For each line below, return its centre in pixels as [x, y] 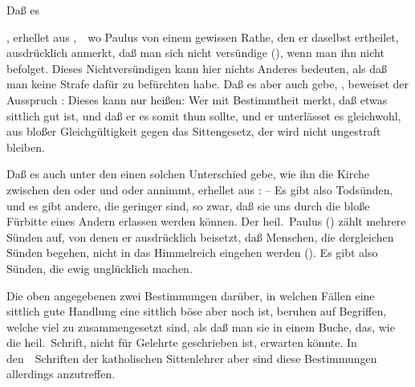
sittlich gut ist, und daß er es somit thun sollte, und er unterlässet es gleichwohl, [204, 115]
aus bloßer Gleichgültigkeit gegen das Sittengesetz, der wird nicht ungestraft [194, 131]
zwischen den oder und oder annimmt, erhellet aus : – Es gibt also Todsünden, [200, 189]
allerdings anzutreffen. [61, 374]
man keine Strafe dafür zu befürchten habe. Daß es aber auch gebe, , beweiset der [208, 84]
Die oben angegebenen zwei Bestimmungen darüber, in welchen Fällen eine [191, 295]
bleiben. [26, 147]
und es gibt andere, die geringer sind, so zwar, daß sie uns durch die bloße [188, 205]
